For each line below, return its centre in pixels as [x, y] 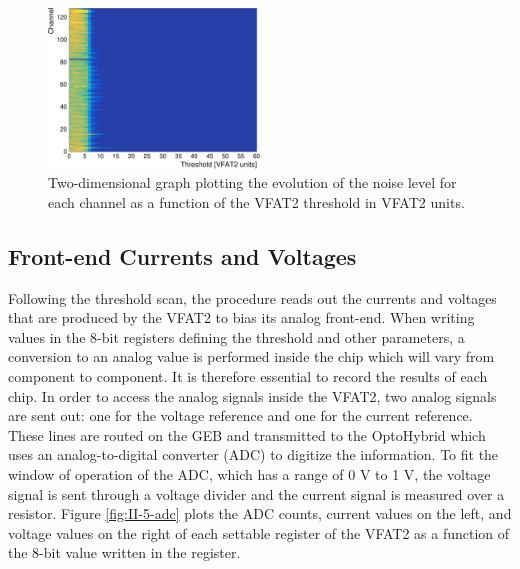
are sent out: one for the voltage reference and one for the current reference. [240, 415]
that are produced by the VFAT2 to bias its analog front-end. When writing [241, 317]
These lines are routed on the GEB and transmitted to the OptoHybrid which [247, 434]
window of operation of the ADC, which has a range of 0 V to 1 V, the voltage [249, 473]
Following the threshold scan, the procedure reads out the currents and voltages [252, 297]
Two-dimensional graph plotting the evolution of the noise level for [252, 182]
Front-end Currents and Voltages [182, 255]
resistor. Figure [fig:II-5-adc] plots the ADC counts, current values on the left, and [260, 513]
